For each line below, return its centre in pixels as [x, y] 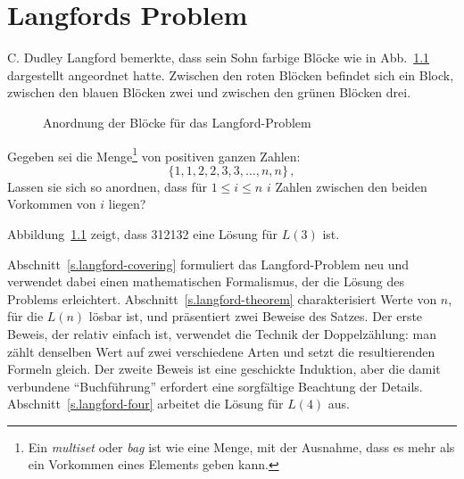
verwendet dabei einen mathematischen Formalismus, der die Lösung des [206, 281]
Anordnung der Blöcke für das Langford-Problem [177, 122]
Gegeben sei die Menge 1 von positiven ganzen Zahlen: [154, 154]
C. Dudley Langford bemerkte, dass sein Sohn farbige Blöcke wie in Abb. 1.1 [219, 58]
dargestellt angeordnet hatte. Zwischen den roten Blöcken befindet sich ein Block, [231, 74]
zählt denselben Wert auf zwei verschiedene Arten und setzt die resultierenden [221, 351]
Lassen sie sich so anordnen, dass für [108, 186]
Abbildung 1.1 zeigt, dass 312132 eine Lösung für [143, 233]
